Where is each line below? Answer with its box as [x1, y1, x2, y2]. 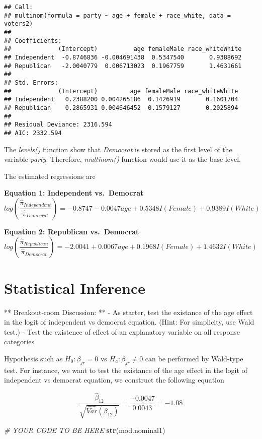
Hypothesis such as [4, 353, 63, 363]
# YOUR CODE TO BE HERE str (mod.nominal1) [4, 425, 165, 435]
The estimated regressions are [4, 170, 96, 181]
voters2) [4, 20, 33, 28]
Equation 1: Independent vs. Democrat [4, 187, 144, 198]
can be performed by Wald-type [145, 353, 243, 363]
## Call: [4, 4, 33, 11]
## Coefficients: [4, 37, 62, 44]
